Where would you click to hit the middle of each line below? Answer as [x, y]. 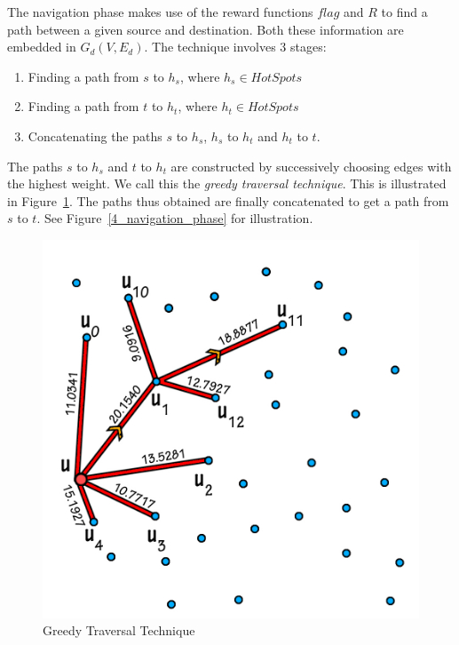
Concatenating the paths [95, 135]
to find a [404, 12]
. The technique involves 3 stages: [235, 47]
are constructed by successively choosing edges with [311, 166]
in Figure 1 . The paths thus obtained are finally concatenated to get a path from [228, 200]
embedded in [42, 47]
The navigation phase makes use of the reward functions [160, 12]
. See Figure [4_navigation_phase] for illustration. [175, 218]
